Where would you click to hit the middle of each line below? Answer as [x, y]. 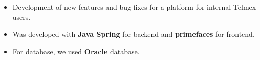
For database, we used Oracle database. [76, 51]
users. [21, 17]
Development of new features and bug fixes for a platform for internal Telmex [134, 7]
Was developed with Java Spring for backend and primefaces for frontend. [134, 34]
